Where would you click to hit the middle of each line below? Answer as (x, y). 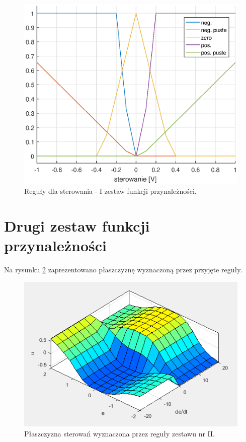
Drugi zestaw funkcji (77, 226)
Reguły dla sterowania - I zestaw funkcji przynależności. (110, 191)
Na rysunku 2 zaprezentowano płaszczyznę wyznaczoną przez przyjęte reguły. (123, 270)
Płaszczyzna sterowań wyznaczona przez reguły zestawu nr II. (119, 433)
